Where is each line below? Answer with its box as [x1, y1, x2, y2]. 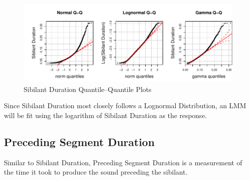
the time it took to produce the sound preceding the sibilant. [4, 167, 187, 177]
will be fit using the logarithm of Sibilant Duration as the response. [4, 110, 207, 120]
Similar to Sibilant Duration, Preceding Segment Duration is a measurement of [4, 157, 242, 167]
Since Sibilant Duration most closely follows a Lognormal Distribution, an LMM [4, 100, 247, 111]
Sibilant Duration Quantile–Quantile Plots [24, 84, 152, 94]
